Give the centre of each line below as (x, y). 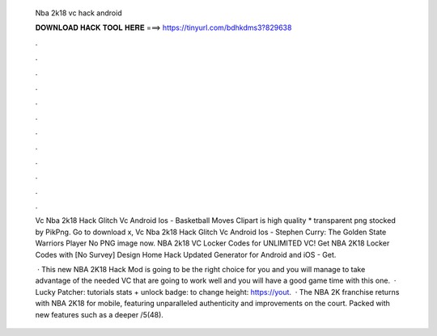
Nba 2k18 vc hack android (78, 13)
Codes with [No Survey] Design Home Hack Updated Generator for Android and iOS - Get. (186, 254)
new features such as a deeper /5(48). (99, 314)
